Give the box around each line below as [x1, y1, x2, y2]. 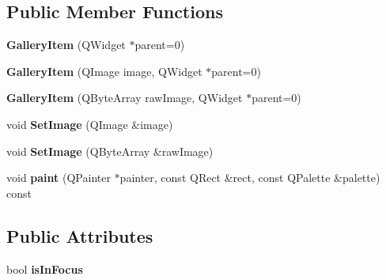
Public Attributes [6, 223, 153, 248]
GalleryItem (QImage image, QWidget [6, 62, 202, 79]
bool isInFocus [6, 260, 83, 277]
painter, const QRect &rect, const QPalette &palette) [119, 169, 380, 186]
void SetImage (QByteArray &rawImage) [6, 142, 214, 159]
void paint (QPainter [6, 169, 111, 186]
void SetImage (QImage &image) [6, 115, 173, 132]
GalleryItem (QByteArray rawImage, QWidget [6, 89, 243, 106]
